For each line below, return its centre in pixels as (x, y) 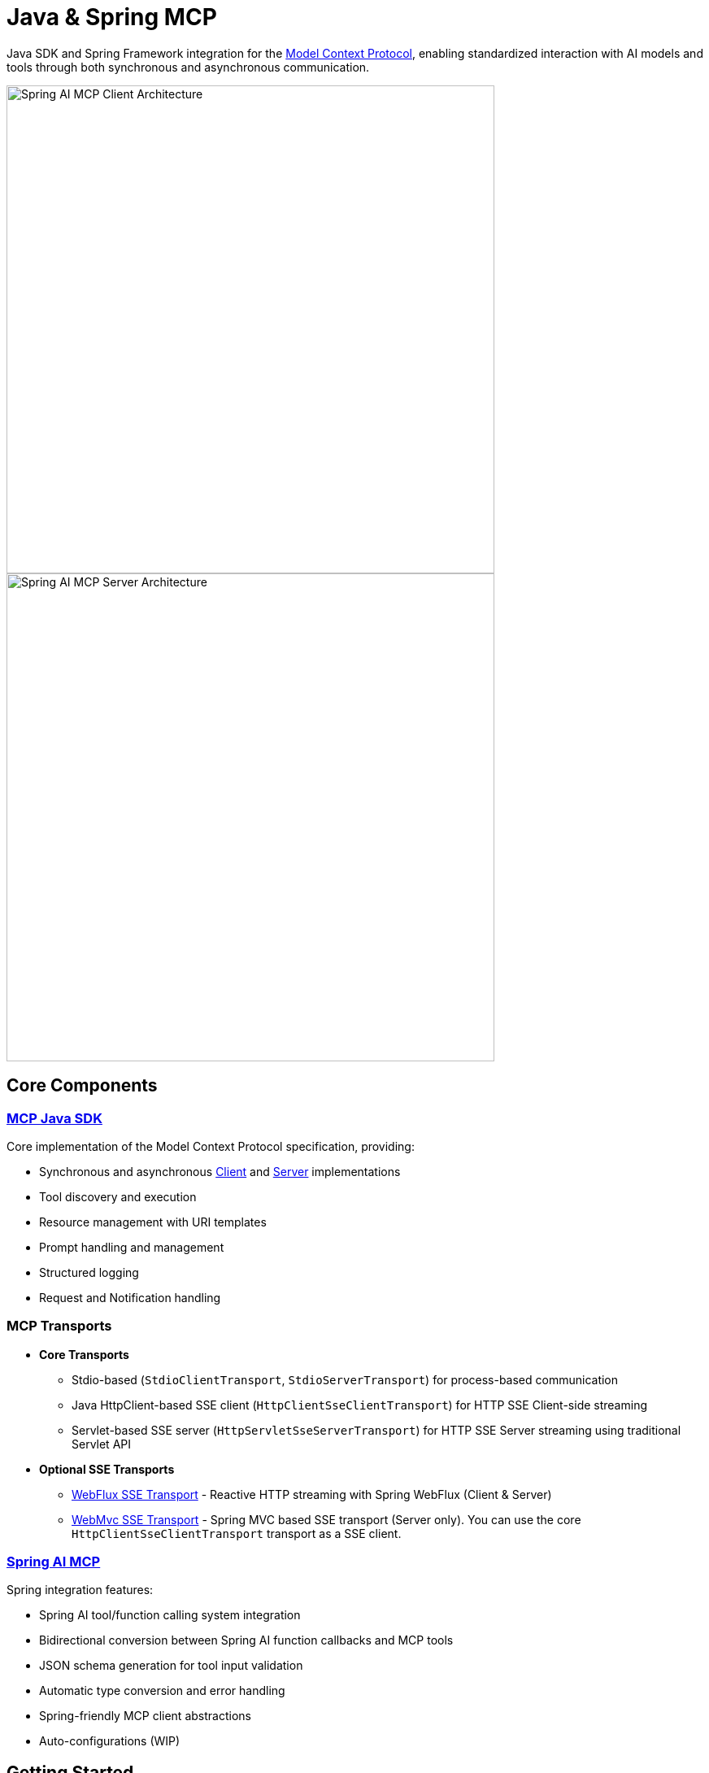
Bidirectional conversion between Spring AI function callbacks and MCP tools (246, 1640)
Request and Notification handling (130, 1297)
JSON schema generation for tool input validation (171, 1666)
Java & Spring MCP (112, 17)
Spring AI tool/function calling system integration (170, 1615)
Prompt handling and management (132, 1247)
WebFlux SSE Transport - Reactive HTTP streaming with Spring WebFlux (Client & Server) (312, 1494)
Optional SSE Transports (107, 1469)
